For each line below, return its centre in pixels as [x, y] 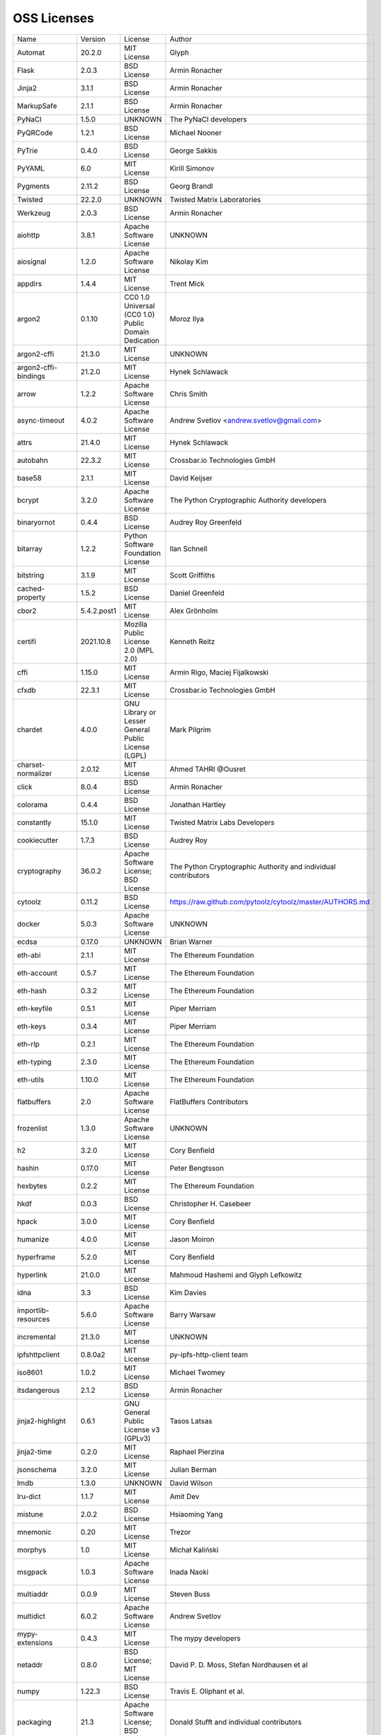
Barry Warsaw [193, 1314]
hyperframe [36, 1257]
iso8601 [30, 1372]
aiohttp [28, 235]
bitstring [30, 575]
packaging [34, 1722]
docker [29, 924]
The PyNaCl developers [209, 119]
